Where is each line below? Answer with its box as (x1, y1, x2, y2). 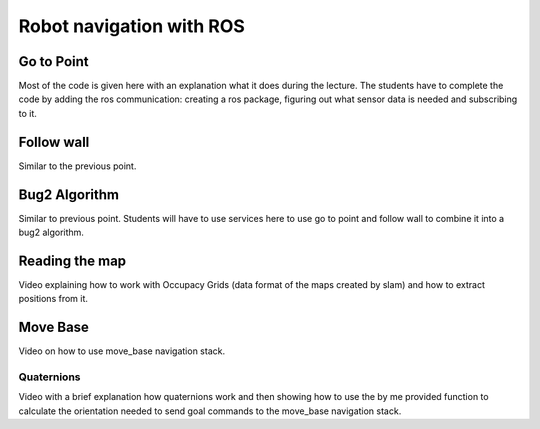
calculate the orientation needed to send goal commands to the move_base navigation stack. (18, 405, 402, 417)
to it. (18, 107, 37, 119)
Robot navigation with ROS (18, 15, 245, 37)
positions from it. (18, 293, 89, 305)
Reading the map (18, 252, 127, 269)
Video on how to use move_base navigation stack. (18, 345, 225, 357)
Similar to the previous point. (18, 160, 137, 172)
